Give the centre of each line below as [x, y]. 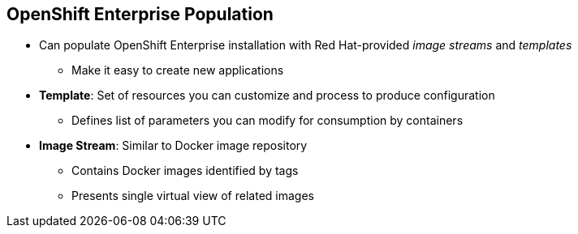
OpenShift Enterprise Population [140, 14]
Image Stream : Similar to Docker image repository [173, 146]
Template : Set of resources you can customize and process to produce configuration [267, 96]
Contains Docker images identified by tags [185, 171]
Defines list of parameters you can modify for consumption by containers [267, 121]
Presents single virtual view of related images [193, 196]
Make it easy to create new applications [178, 70]
